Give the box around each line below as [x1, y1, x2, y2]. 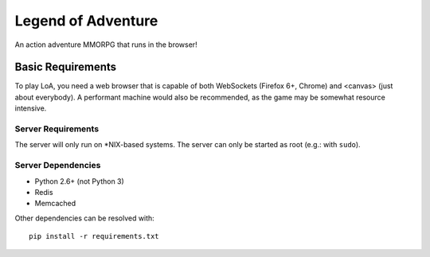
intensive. [14, 103, 47, 113]
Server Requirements [14, 123, 100, 134]
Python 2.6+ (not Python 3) [34, 176, 125, 186]
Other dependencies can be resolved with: [14, 213, 154, 223]
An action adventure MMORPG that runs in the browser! [14, 40, 198, 49]
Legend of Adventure [14, 12, 158, 29]
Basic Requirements [14, 60, 117, 74]
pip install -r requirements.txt [29, 232, 159, 241]
